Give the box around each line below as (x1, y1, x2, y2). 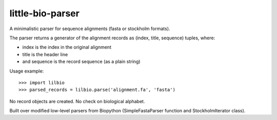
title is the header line (22, 51, 68, 57)
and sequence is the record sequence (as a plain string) (22, 59, 141, 65)
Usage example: (9, 68, 44, 74)
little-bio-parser (9, 8, 80, 19)
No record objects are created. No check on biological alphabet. (9, 98, 145, 104)
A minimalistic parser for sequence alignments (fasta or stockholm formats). (9, 26, 170, 32)
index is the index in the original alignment (22, 44, 111, 51)
